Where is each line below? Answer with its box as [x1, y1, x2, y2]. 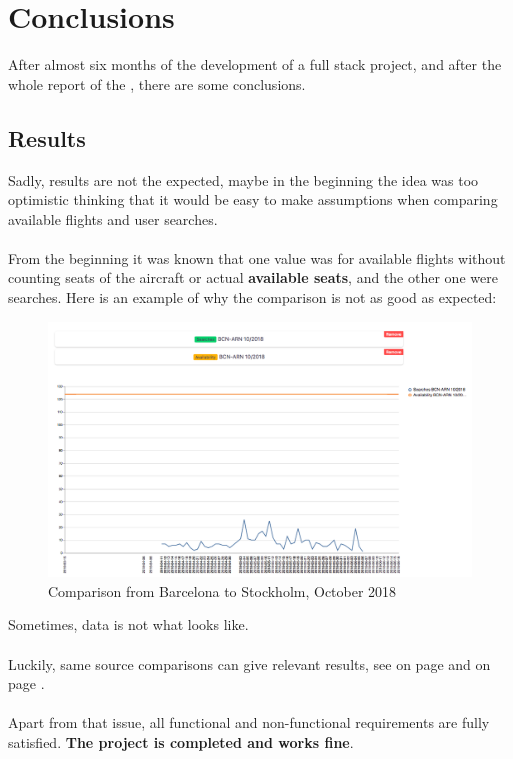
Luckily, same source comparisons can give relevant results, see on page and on [8, 653, 491, 674]
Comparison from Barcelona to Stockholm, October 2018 [48, 580, 397, 601]
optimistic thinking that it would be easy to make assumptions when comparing [8, 189, 498, 210]
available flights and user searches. [8, 208, 218, 229]
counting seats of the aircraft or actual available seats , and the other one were [8, 267, 498, 288]
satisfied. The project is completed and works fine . [8, 731, 354, 752]
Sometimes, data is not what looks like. [8, 614, 249, 635]
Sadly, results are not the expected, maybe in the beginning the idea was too [8, 169, 479, 190]
